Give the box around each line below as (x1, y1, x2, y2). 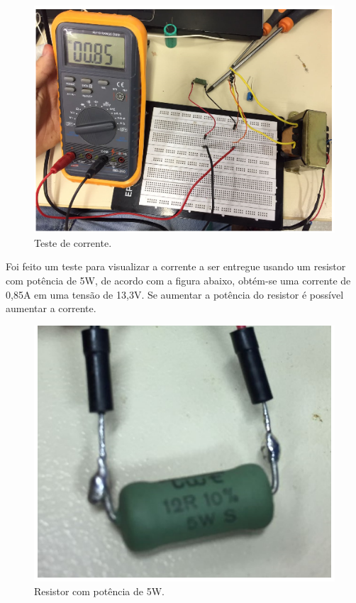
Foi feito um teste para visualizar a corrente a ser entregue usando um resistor (6, 259, 346, 274)
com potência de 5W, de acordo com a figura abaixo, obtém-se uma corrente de (6, 273, 351, 288)
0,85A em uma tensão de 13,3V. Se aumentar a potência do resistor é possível (6, 287, 344, 301)
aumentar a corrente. (6, 301, 96, 316)
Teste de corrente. (34, 235, 112, 250)
